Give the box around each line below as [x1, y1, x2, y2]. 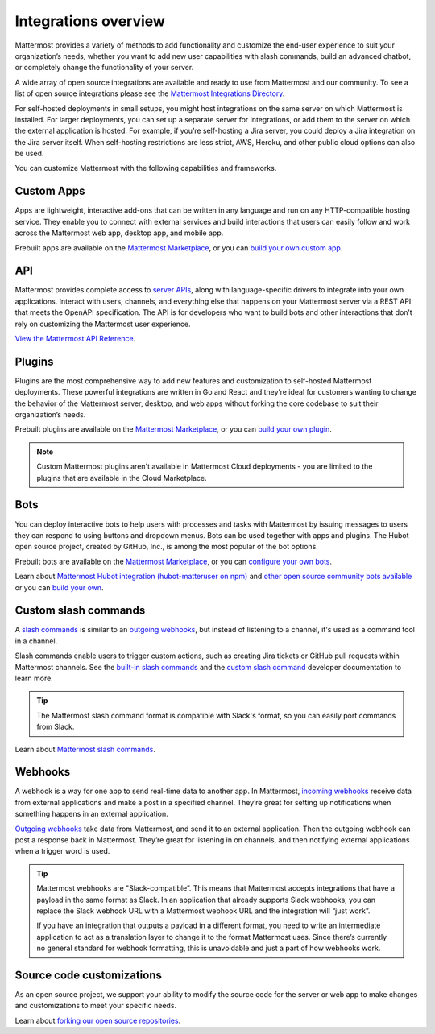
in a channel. [14, 636, 58, 646]
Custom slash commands [14, 604, 146, 618]
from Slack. [36, 722, 75, 732]
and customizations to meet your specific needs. [14, 1001, 177, 1011]
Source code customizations [14, 968, 163, 982]
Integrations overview [14, 12, 165, 30]
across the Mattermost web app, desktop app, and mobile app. [14, 228, 224, 238]
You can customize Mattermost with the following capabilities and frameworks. [14, 163, 277, 173]
